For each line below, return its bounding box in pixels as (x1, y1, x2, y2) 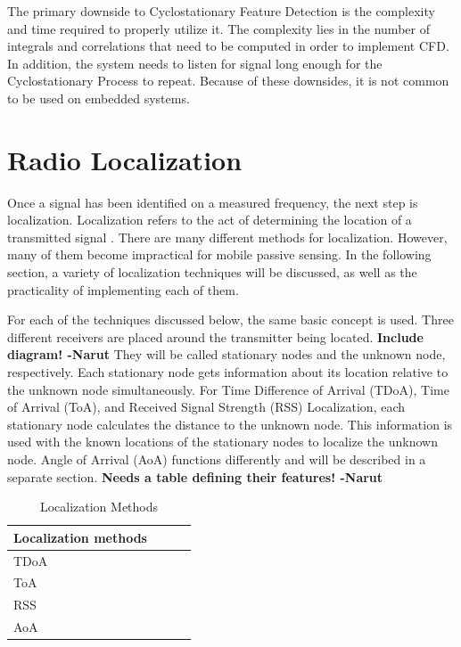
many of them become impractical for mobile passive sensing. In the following (7, 245, 432, 264)
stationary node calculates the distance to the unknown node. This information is (7, 414, 453, 433)
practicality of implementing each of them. (7, 280, 239, 299)
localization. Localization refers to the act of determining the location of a (7, 210, 412, 229)
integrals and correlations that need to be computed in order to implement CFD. (7, 37, 449, 55)
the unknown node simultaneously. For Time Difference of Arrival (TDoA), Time (7, 380, 449, 398)
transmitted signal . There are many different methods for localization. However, (7, 227, 448, 246)
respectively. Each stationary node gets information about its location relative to (7, 363, 449, 381)
